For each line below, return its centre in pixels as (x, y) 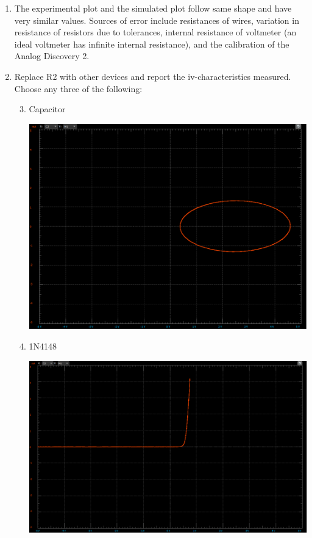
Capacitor (47, 109)
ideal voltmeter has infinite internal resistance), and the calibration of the (152, 44)
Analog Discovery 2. (52, 56)
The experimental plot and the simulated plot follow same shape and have (153, 8)
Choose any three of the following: (78, 88)
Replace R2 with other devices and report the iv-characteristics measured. (153, 76)
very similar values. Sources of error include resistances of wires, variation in (157, 20)
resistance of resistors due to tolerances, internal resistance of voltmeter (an (155, 32)
